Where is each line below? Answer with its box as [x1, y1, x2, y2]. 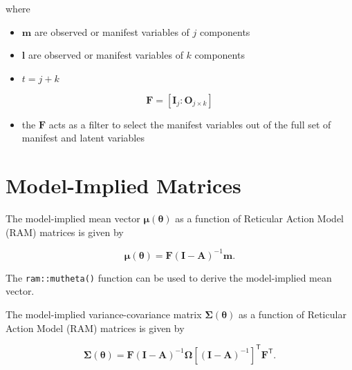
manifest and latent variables [21, 130, 145, 145]
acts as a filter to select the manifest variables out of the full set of [48, 117, 331, 131]
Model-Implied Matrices [6, 171, 241, 199]
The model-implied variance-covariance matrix [6, 307, 202, 322]
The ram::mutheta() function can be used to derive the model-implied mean [6, 270, 332, 284]
